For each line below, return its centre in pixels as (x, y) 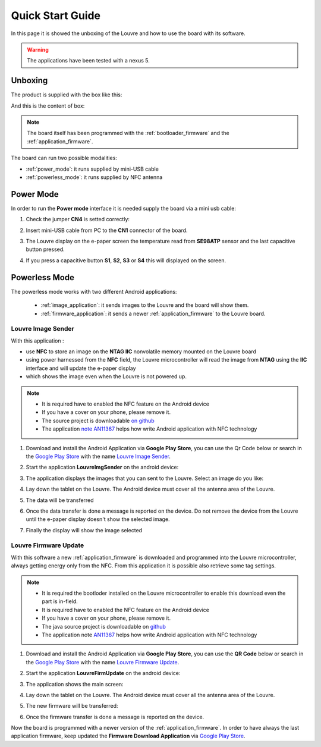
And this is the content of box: (48, 106)
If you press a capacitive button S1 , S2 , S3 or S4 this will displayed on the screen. (126, 260)
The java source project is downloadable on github (104, 626)
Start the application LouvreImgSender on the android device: (102, 467)
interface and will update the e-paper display (81, 368)
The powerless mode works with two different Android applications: (94, 291)
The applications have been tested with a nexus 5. (88, 61)
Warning (38, 49)
